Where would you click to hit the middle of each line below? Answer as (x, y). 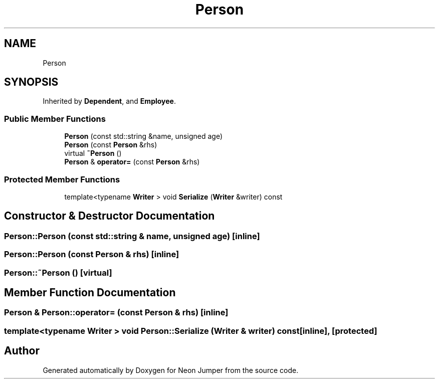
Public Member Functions (55, 119)
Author (22, 351)
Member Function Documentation (90, 292)
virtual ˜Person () (93, 153)
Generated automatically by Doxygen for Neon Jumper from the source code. (171, 370)
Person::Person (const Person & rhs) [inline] (92, 254)
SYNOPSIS (31, 82)
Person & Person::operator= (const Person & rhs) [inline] (116, 313)
